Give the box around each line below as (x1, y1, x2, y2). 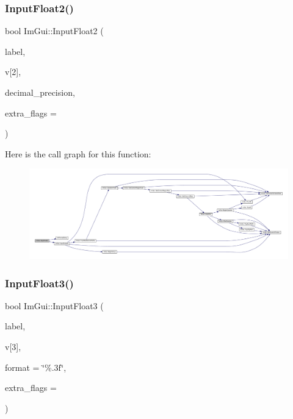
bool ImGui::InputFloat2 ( (5, 24, 104, 37)
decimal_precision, (5, 86, 75, 98)
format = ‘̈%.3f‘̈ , (5, 360, 67, 373)
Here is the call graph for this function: (5, 147, 151, 160)
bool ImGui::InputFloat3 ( (5, 299, 104, 312)
